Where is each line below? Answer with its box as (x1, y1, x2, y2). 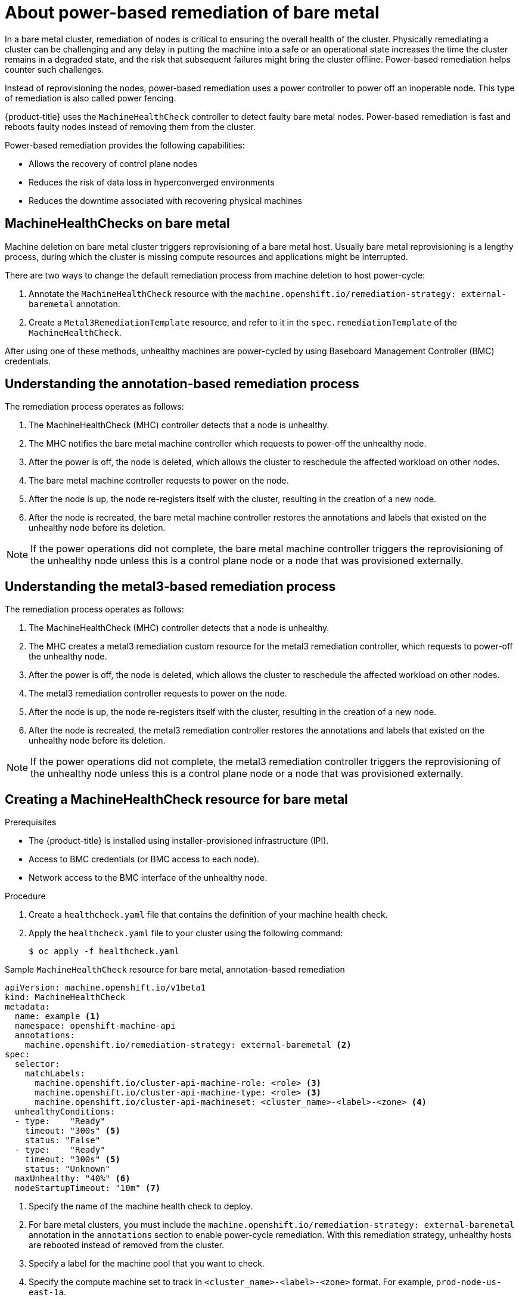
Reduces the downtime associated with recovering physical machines (29, 195, 302, 206)
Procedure (5, 891, 46, 902)
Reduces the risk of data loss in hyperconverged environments (29, 177, 275, 187)
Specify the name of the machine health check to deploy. (29, 1201, 253, 1212)
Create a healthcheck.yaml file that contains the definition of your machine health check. (29, 909, 388, 920)
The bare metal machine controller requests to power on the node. (29, 475, 289, 486)
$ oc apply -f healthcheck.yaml (29, 946, 179, 957)
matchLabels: (24, 1069, 85, 1079)
